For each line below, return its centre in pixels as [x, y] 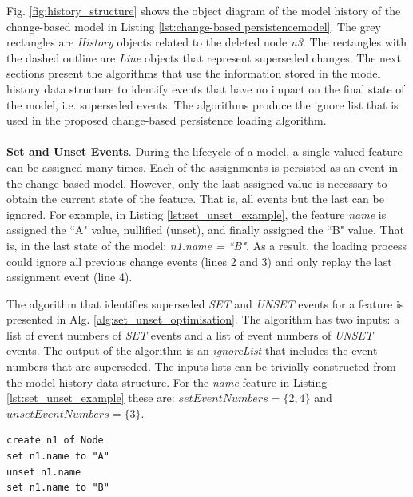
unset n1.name [44, 472]
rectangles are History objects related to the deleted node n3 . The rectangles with [206, 42]
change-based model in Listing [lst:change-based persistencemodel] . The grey [194, 26]
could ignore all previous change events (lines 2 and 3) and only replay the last [199, 261]
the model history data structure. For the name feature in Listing [167, 382]
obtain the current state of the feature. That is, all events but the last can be [195, 199]
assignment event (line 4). [69, 277]
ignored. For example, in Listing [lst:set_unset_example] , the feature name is [197, 214]
